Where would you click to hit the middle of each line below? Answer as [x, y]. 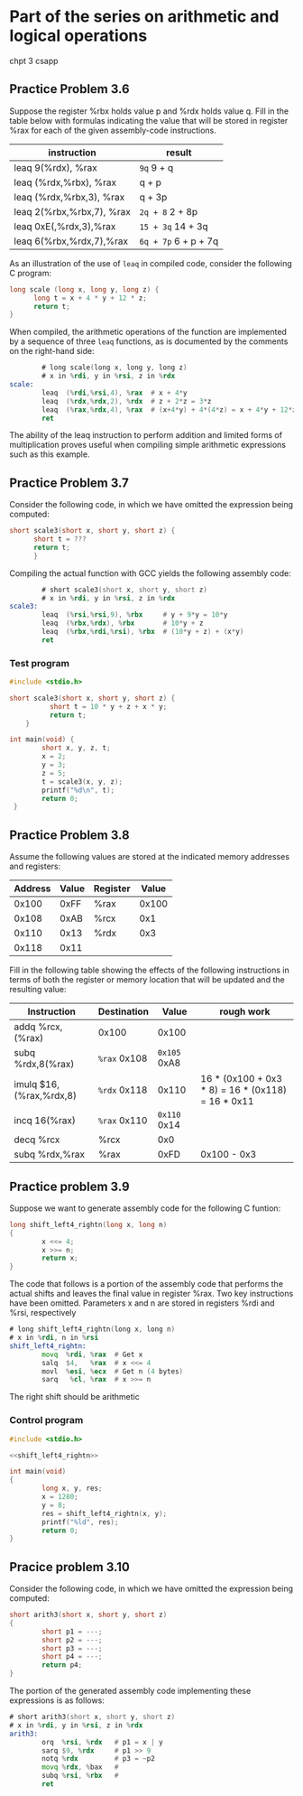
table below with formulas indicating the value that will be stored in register [149, 120]
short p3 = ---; [72, 1648]
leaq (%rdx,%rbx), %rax [65, 182]
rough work [245, 1011]
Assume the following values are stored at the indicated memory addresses [150, 857]
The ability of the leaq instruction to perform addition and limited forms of [146, 435]
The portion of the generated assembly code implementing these [130, 1691]
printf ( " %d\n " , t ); [78, 790]
